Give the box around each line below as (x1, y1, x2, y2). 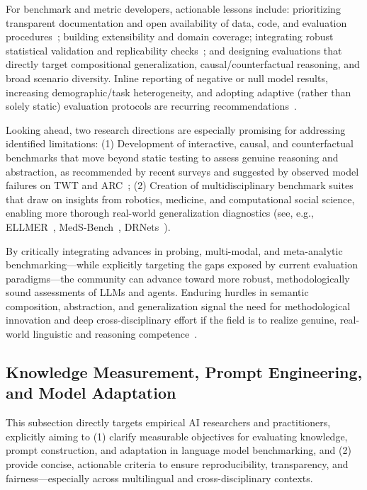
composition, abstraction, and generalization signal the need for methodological (6, 298, 351, 313)
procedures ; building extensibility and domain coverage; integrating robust (6, 29, 334, 44)
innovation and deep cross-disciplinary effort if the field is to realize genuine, (6, 312, 337, 327)
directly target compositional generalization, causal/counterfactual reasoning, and (6, 57, 360, 72)
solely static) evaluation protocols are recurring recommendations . (6, 98, 297, 113)
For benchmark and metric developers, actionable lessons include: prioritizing (6, 1, 341, 16)
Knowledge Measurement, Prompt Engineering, (6, 361, 363, 383)
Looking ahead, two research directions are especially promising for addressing (6, 122, 346, 137)
